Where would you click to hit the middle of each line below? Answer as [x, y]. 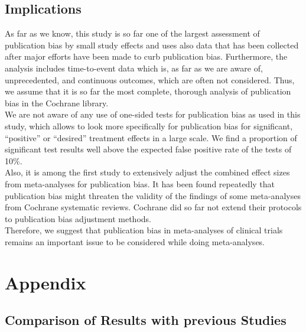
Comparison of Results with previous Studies [146, 320]
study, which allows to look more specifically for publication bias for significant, [149, 126]
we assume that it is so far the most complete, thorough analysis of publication [148, 91]
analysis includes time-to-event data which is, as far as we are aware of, [134, 68]
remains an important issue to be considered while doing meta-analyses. [135, 241]
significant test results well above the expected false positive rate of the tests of [148, 149]
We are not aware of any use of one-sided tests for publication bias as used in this [153, 114]
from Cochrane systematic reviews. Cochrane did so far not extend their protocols [153, 207]
